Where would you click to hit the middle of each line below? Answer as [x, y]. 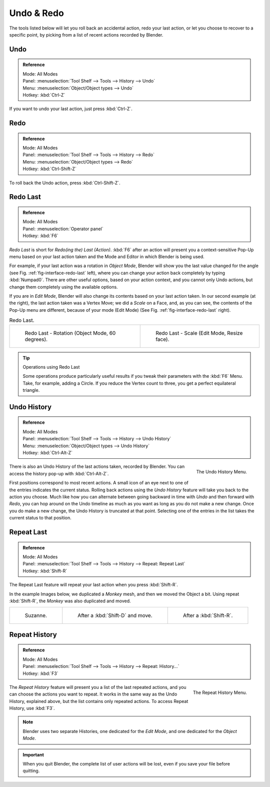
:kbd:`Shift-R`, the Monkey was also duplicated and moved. [70, 601]
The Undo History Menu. [221, 472]
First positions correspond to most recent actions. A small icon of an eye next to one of [99, 483]
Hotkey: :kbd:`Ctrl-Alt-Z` [47, 453]
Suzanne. [36, 615]
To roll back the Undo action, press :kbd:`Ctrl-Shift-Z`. [65, 183]
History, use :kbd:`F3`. [32, 708]
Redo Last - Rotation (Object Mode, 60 [70, 333]
